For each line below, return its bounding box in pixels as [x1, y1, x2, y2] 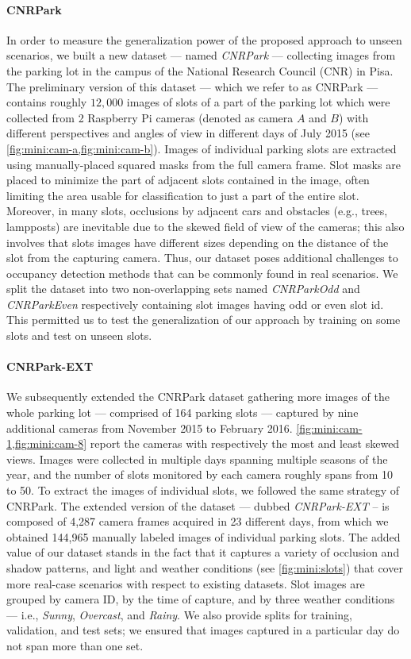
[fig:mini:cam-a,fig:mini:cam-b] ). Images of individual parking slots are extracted [6, 140, 397, 156]
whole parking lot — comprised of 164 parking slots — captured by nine [6, 404, 359, 421]
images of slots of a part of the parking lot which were [126, 94, 390, 110]
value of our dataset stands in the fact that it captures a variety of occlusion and [6, 544, 400, 561]
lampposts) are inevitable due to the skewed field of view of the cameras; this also [6, 218, 405, 234]
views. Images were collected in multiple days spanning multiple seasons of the [6, 450, 388, 467]
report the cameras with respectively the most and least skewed [90, 435, 400, 452]
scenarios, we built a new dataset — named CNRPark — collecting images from [6, 47, 396, 64]
